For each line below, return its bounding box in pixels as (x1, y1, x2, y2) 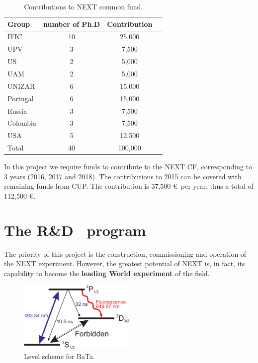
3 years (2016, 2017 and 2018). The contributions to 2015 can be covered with (4, 171, 242, 181)
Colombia (7, 118, 36, 128)
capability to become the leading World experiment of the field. (4, 268, 210, 278)
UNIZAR (7, 80, 35, 91)
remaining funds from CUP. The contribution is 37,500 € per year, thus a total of (4, 181, 254, 191)
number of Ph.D (43, 18, 100, 29)
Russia (7, 105, 27, 116)
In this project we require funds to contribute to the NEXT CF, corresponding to (4, 161, 253, 172)
